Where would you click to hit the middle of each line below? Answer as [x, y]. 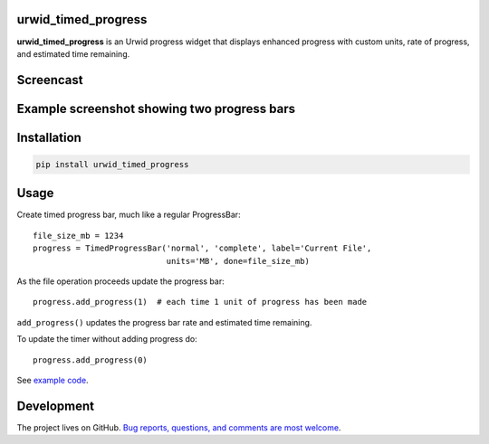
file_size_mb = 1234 [78, 236]
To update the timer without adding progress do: [107, 339]
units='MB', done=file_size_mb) [238, 261]
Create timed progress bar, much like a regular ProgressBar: [129, 215]
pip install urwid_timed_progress [112, 164]
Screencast [50, 80]
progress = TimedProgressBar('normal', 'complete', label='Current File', [202, 248]
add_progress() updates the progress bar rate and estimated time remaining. [164, 322]
